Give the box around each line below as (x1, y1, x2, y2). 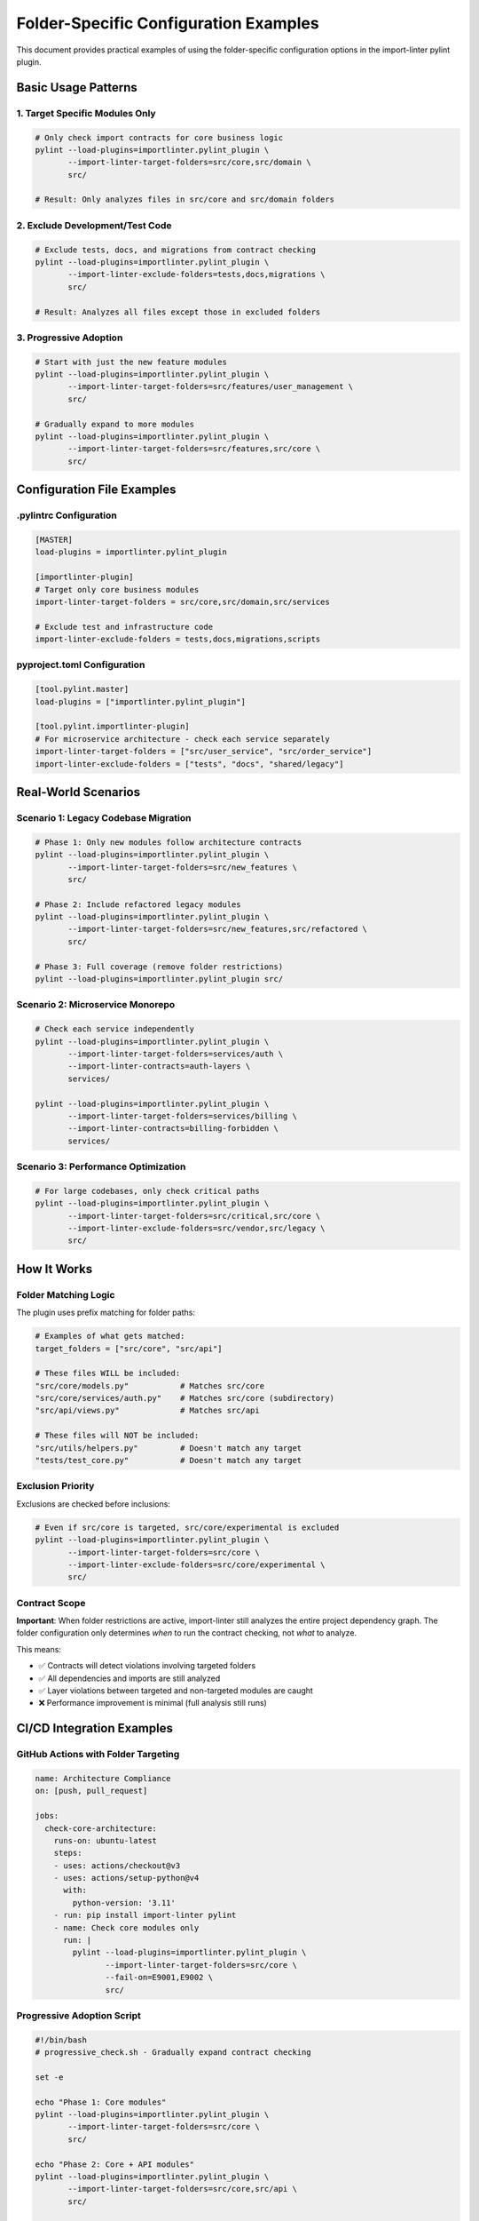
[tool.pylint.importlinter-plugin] (35, 721, 190, 732)
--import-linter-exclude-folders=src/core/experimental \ (67, 1559, 326, 1570)
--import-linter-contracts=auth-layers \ (67, 1062, 251, 1071)
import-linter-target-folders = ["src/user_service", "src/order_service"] (35, 746, 373, 757)
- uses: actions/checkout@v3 (53, 1860, 181, 1870)
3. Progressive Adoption (16, 331, 123, 344)
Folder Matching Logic (16, 1288, 115, 1301)
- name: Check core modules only (53, 1922, 200, 1932)
